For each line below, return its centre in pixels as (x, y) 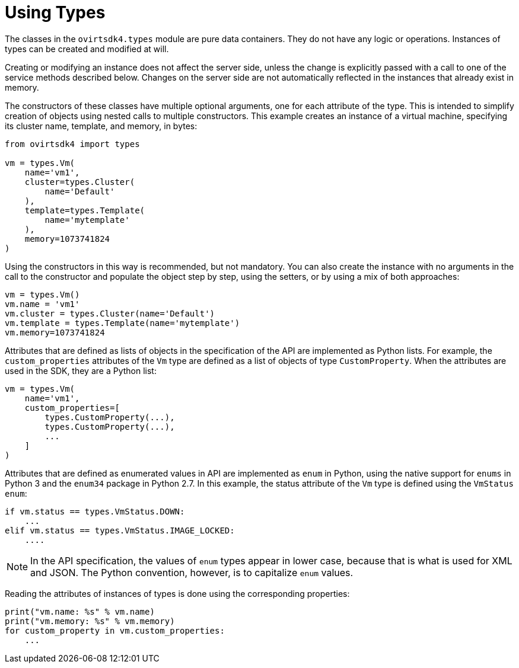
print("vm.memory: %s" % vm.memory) (90, 621)
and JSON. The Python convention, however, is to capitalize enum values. (192, 572)
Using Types (55, 12)
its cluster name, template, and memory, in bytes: (101, 126)
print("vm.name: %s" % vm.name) (80, 611)
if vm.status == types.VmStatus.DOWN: (95, 511)
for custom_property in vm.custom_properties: (115, 630)
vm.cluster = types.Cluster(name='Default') (110, 313)
